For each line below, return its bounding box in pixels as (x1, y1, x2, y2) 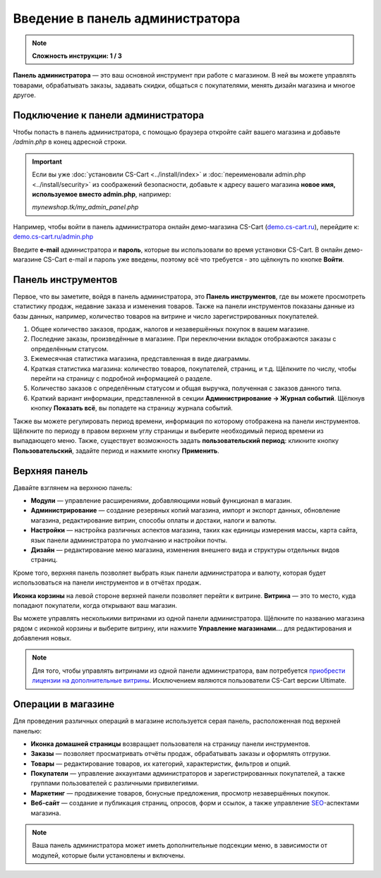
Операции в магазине (13, 698, 115, 710)
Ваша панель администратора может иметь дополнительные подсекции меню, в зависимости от (32, 841, 328, 850)
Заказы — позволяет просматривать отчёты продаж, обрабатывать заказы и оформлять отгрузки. (30, 750, 331, 758)
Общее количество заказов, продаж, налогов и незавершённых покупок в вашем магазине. (30, 325, 310, 333)
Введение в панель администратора (13, 11, 241, 26)
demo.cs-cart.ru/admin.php (13, 233, 94, 241)
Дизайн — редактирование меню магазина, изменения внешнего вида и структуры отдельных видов (30, 545, 340, 554)
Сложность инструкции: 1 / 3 (32, 51, 123, 60)
